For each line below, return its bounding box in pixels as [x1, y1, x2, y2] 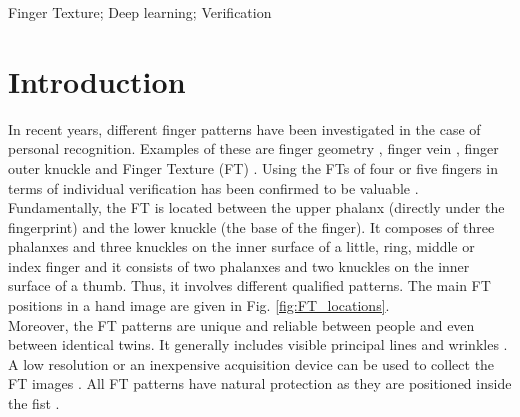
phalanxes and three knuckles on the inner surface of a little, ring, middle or [8, 236, 475, 257]
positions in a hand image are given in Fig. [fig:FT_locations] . [8, 295, 390, 316]
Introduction [8, 60, 186, 101]
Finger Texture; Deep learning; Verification [8, 2, 272, 22]
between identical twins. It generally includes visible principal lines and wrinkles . [8, 334, 508, 355]
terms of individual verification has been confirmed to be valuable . [8, 177, 419, 198]
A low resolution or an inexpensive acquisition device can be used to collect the [8, 353, 495, 374]
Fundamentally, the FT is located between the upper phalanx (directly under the [8, 197, 505, 218]
